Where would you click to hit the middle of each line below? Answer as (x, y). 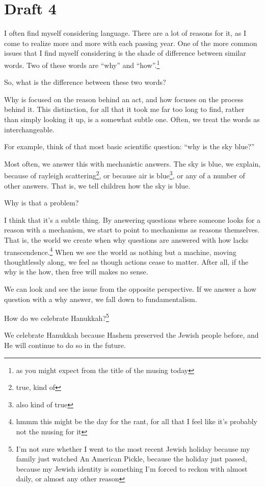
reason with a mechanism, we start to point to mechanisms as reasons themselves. (132, 230)
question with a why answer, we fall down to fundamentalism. (101, 299)
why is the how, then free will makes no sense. (76, 272)
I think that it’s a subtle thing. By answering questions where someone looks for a (132, 219)
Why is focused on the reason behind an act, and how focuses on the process (124, 99)
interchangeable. (29, 129)
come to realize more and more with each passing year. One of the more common (131, 43)
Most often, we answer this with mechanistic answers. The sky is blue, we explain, (132, 163)
